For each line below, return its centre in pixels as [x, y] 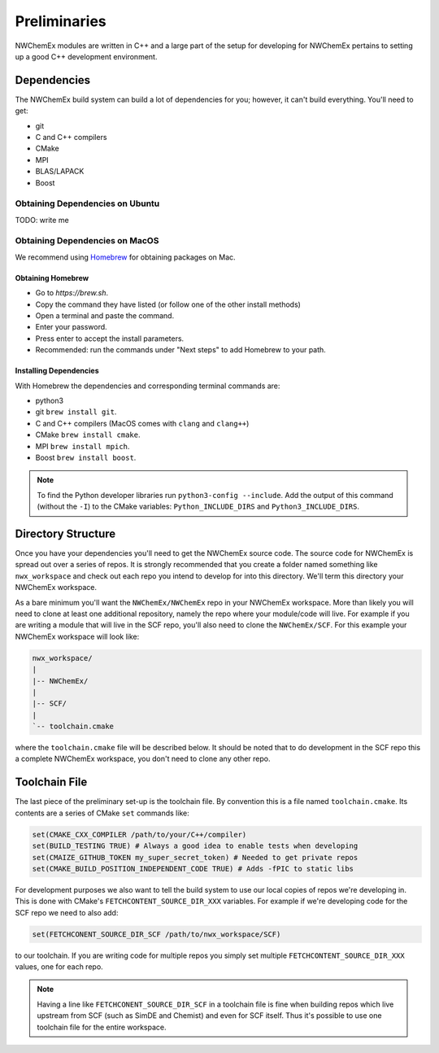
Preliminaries [61, 21]
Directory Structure [65, 533]
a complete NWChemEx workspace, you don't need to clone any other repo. [143, 759]
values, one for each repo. [59, 967]
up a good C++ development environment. [86, 56]
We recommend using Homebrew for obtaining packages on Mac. [125, 257]
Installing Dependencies [57, 371]
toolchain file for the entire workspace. [102, 1027]
